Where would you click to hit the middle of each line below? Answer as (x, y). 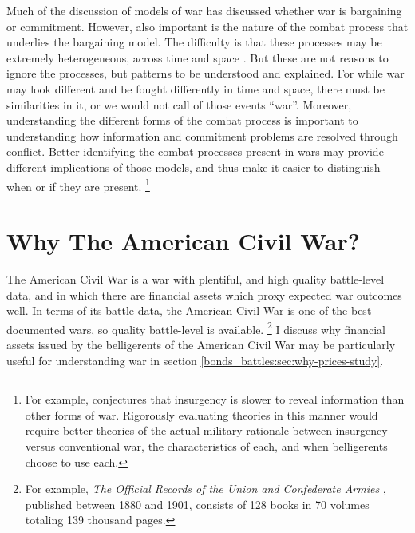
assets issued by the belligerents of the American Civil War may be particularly (201, 344)
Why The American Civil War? (183, 240)
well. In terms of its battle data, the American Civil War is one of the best (189, 310)
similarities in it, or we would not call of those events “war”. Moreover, (179, 104)
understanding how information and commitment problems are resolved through (202, 135)
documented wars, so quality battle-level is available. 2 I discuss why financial (196, 328)
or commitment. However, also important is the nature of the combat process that (207, 26)
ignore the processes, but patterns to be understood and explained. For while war (206, 73)
